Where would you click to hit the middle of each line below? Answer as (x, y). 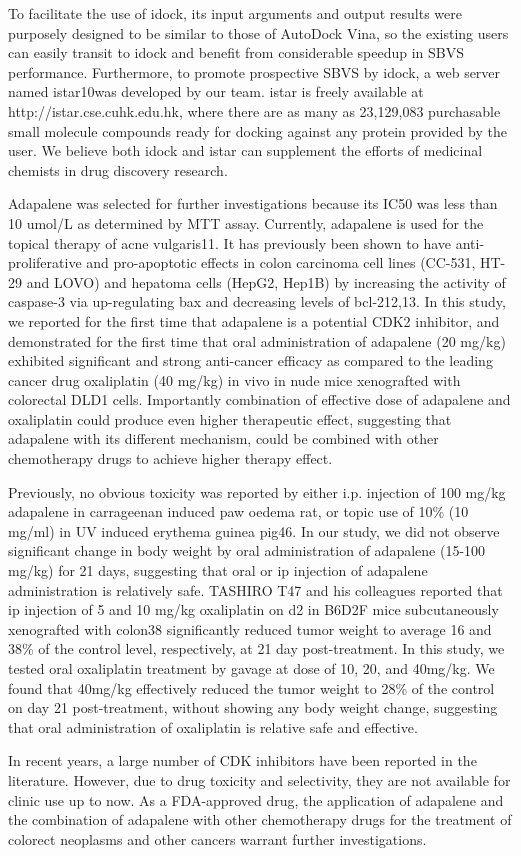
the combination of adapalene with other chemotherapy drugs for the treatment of (260, 819)
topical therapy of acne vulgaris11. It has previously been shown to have (229, 242)
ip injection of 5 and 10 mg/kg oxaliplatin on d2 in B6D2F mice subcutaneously (253, 609)
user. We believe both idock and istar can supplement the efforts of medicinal (245, 150)
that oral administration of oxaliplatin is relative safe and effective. (213, 726)
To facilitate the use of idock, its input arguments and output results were (235, 13)
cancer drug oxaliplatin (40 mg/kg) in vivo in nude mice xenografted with (234, 379)
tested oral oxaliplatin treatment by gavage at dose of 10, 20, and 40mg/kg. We (251, 668)
